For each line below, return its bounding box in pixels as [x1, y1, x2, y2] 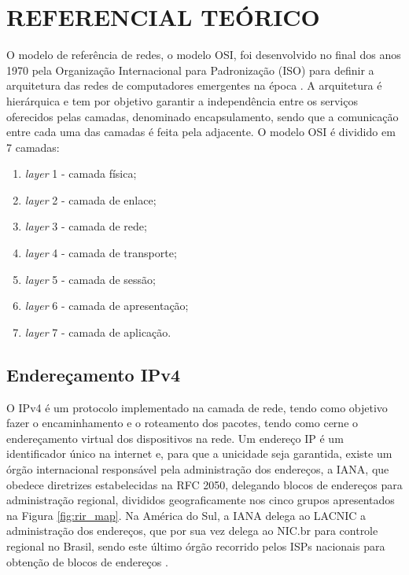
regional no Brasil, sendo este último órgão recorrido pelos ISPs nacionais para [6, 537, 385, 554]
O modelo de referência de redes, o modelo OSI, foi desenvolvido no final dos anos [6, 46, 401, 63]
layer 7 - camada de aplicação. [24, 323, 171, 340]
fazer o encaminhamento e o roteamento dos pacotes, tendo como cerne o [6, 415, 359, 431]
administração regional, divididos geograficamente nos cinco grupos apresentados [6, 492, 395, 508]
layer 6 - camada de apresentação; [24, 297, 189, 314]
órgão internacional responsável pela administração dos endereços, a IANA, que [6, 461, 389, 477]
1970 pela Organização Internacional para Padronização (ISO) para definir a [6, 61, 374, 78]
